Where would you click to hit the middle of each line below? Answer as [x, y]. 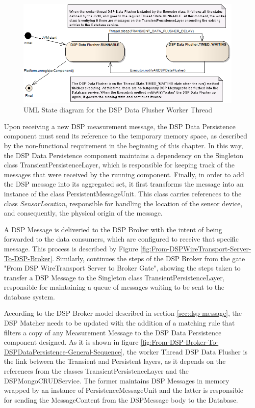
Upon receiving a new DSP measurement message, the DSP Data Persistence [120, 126]
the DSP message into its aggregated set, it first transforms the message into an [124, 184]
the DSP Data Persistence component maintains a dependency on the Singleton [124, 155]
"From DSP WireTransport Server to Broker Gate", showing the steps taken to [122, 268]
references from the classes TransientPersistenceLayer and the [96, 371]
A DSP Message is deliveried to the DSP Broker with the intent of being [113, 229]
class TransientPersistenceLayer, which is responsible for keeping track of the [119, 165]
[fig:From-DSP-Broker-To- [179, 342]
